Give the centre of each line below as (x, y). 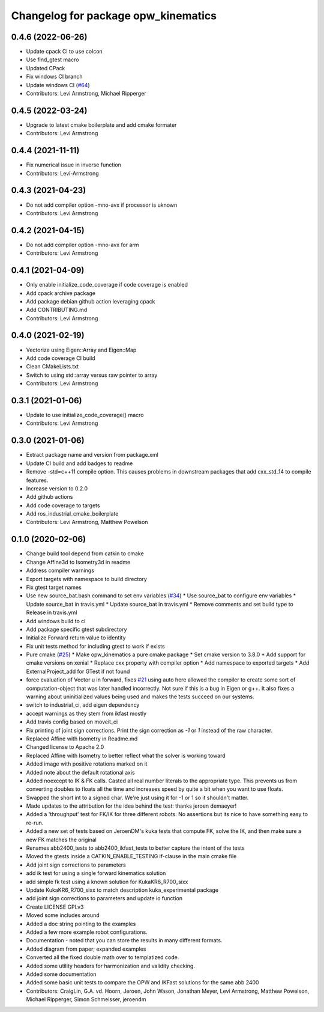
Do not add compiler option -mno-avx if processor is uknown (102, 205)
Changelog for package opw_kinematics (114, 16)
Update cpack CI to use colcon (64, 52)
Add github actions (49, 497)
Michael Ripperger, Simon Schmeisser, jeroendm (86, 999)
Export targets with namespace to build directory (86, 579)
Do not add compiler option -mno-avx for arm (82, 245)
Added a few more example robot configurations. (87, 932)
